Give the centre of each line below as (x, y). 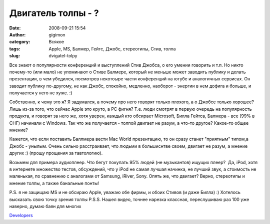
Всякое (56, 42)
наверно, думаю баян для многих (45, 206)
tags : (15, 49)
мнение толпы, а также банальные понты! (54, 183)
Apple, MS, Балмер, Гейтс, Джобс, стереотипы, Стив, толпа (112, 49)
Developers (21, 216)
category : (20, 42)
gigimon (57, 34)
